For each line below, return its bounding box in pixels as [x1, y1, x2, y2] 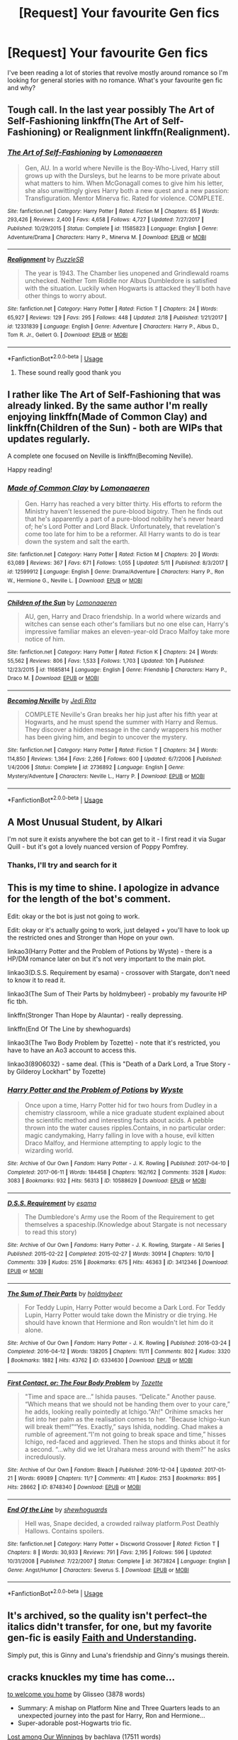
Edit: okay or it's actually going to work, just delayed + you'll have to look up [7, 925, 229, 934]
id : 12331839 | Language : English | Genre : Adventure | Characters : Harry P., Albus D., [7, 323, 220, 330]
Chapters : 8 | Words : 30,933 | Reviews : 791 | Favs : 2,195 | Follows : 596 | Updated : [7, 1549, 212, 1556]
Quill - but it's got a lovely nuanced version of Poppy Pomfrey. [7, 842, 189, 851]
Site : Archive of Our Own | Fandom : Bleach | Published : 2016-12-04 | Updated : [7, 1466, 203, 1473]
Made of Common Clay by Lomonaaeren [7, 483, 150, 493]
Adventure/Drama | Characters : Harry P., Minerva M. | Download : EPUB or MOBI [7, 233, 207, 241]
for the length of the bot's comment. [7, 893, 171, 905]
